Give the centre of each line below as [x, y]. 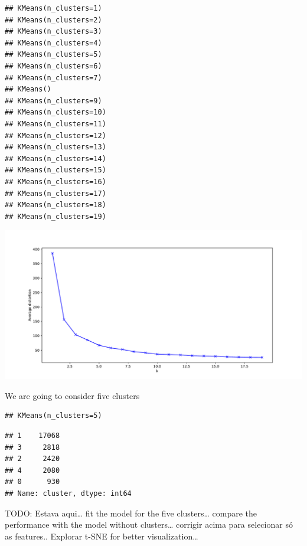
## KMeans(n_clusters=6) [53, 66]
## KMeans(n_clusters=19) [55, 216]
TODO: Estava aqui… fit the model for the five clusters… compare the [131, 513]
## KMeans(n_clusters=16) [55, 182]
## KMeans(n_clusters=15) [55, 170]
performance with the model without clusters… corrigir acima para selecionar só [149, 524]
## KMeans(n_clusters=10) [55, 112]
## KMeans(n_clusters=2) [53, 20]
